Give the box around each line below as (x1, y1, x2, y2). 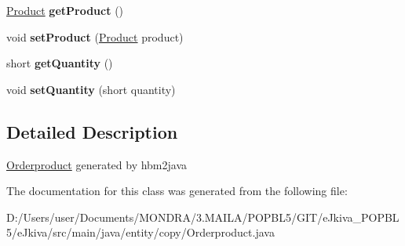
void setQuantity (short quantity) (6, 81, 176, 97)
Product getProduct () (6, 2, 124, 18)
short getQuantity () (6, 55, 113, 71)
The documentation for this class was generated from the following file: (6, 183, 348, 199)
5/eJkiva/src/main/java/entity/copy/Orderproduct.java (6, 224, 275, 241)
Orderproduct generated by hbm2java (6, 156, 188, 172)
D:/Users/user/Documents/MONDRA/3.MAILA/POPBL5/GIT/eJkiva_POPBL (6, 208, 400, 225)
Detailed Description (6, 119, 178, 143)
